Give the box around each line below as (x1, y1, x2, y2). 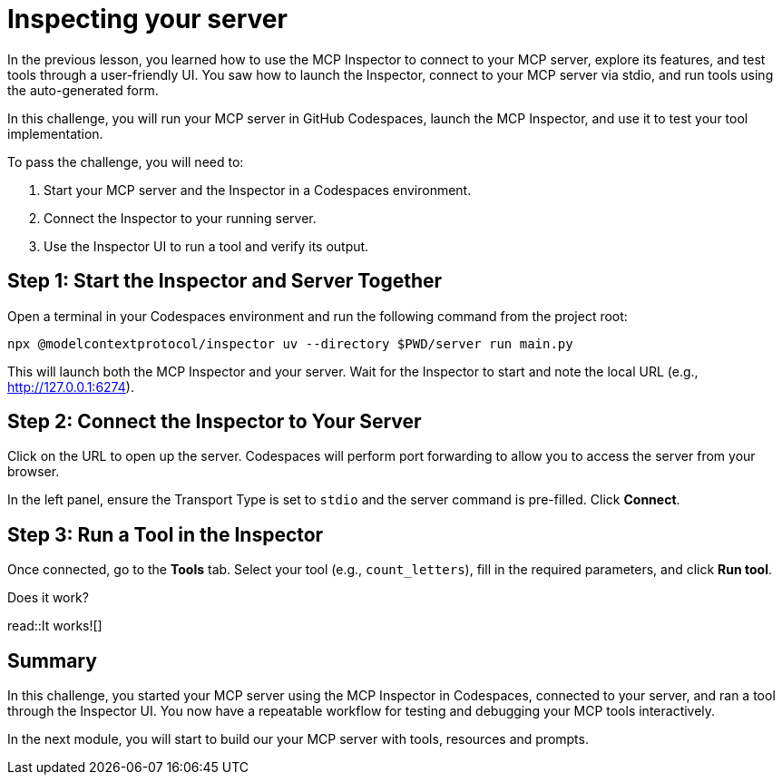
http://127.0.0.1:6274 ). (7, 378, 134, 395)
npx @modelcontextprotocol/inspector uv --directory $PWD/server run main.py (7, 336, 573, 351)
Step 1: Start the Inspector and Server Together (7, 269, 443, 293)
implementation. (7, 125, 103, 142)
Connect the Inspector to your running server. (44, 210, 317, 226)
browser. (7, 464, 60, 480)
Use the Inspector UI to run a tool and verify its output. (44, 238, 369, 254)
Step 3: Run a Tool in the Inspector (7, 523, 324, 546)
